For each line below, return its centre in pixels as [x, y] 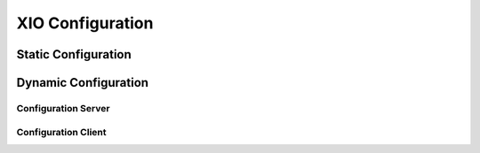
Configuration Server [63, 108]
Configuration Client [61, 132]
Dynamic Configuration [83, 83]
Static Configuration [74, 54]
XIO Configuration [85, 23]
